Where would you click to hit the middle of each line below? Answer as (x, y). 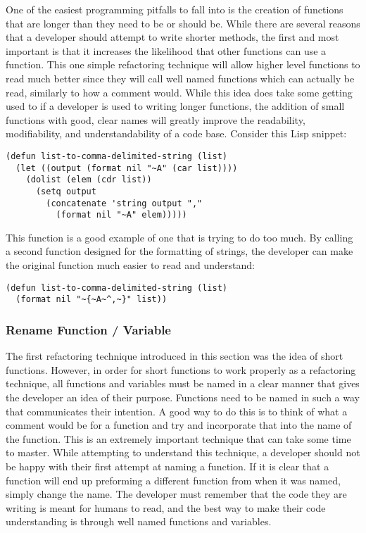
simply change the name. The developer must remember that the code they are (176, 494)
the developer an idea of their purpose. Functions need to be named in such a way (183, 397)
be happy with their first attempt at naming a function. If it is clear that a (168, 466)
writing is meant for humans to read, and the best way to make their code (166, 507)
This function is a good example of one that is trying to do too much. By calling (179, 237)
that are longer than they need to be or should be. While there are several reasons (183, 23)
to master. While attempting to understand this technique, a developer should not (183, 452)
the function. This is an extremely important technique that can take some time (178, 438)
